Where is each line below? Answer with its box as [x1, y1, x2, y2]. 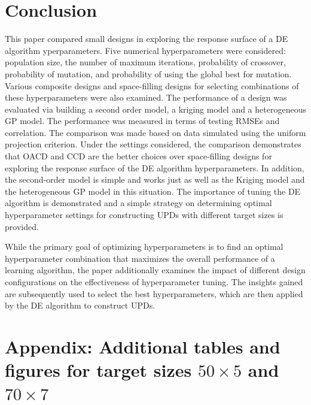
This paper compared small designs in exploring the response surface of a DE [5, 32, 288, 45]
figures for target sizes [5, 358, 192, 382]
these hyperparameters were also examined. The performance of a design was [5, 91, 287, 104]
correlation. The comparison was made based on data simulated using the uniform [5, 126, 306, 138]
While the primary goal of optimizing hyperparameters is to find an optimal [5, 240, 283, 253]
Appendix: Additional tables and [5, 334, 280, 358]
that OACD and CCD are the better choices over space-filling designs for [5, 150, 272, 162]
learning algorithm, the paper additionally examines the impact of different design [5, 264, 306, 276]
